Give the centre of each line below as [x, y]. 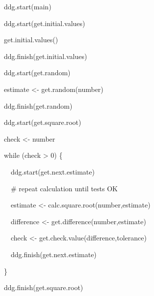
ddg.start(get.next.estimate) [52, 171]
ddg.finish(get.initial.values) [46, 56]
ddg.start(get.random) [37, 73]
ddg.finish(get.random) [38, 105]
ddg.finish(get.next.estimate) [53, 254]
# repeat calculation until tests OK [64, 188]
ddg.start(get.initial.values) [45, 23]
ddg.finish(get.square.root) [44, 287]
